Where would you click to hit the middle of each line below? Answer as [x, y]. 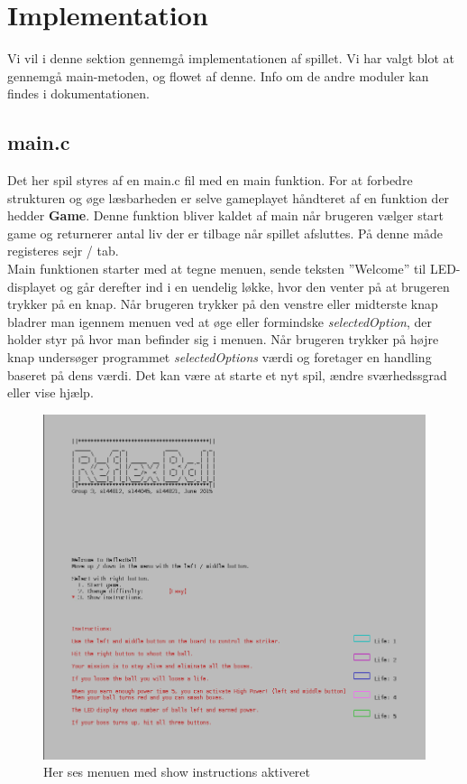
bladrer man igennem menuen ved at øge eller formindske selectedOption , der [220, 321]
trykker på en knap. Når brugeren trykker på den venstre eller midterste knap [223, 304]
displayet [32, 286]
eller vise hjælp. [50, 392]
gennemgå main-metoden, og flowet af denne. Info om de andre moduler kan [218, 75]
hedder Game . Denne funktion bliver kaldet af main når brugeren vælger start [226, 215]
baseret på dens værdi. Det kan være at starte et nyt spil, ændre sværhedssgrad [227, 374]
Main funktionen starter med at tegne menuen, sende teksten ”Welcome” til [217, 269]
